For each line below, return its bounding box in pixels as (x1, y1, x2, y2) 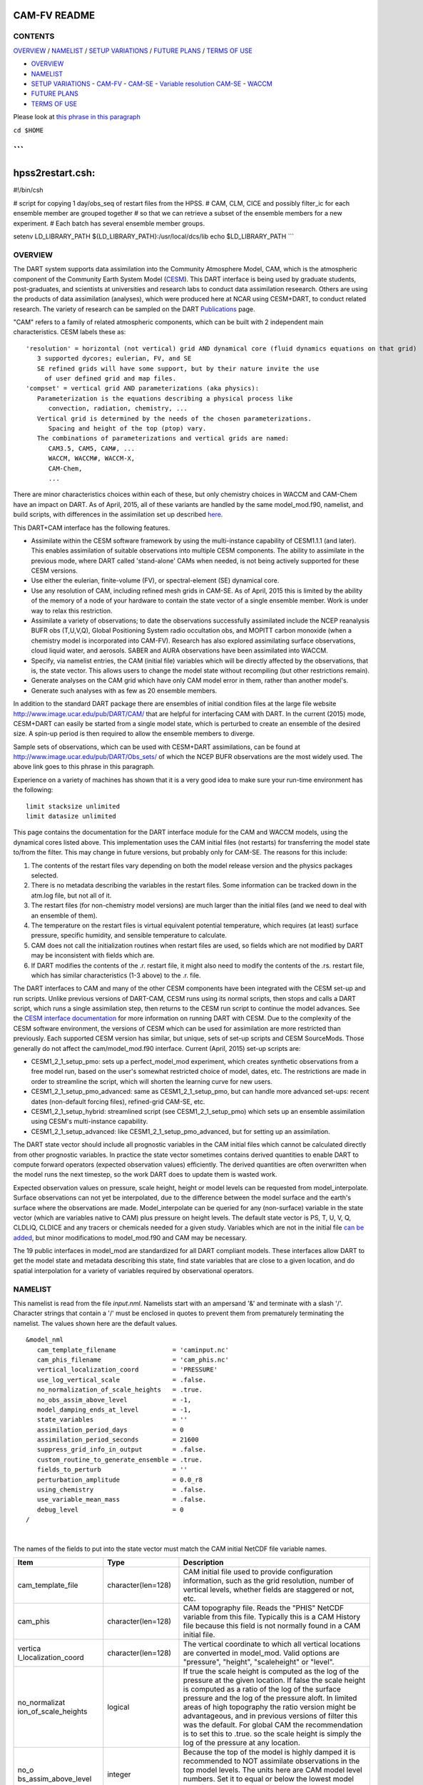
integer (107, 1769, 131, 1779)
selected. (31, 871, 58, 880)
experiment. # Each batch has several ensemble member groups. (13, 218, 205, 228)
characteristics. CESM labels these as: (13, 328, 126, 336)
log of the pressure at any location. (183, 1738, 301, 1748)
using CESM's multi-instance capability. (31, 1117, 148, 1126)
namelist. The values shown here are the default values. (13, 1319, 178, 1327)
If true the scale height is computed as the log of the (183, 1666, 360, 1676)
